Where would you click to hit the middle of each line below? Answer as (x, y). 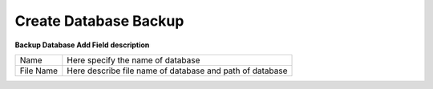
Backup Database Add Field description (82, 45)
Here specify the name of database (134, 60)
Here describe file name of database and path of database (177, 71)
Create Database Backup (99, 21)
